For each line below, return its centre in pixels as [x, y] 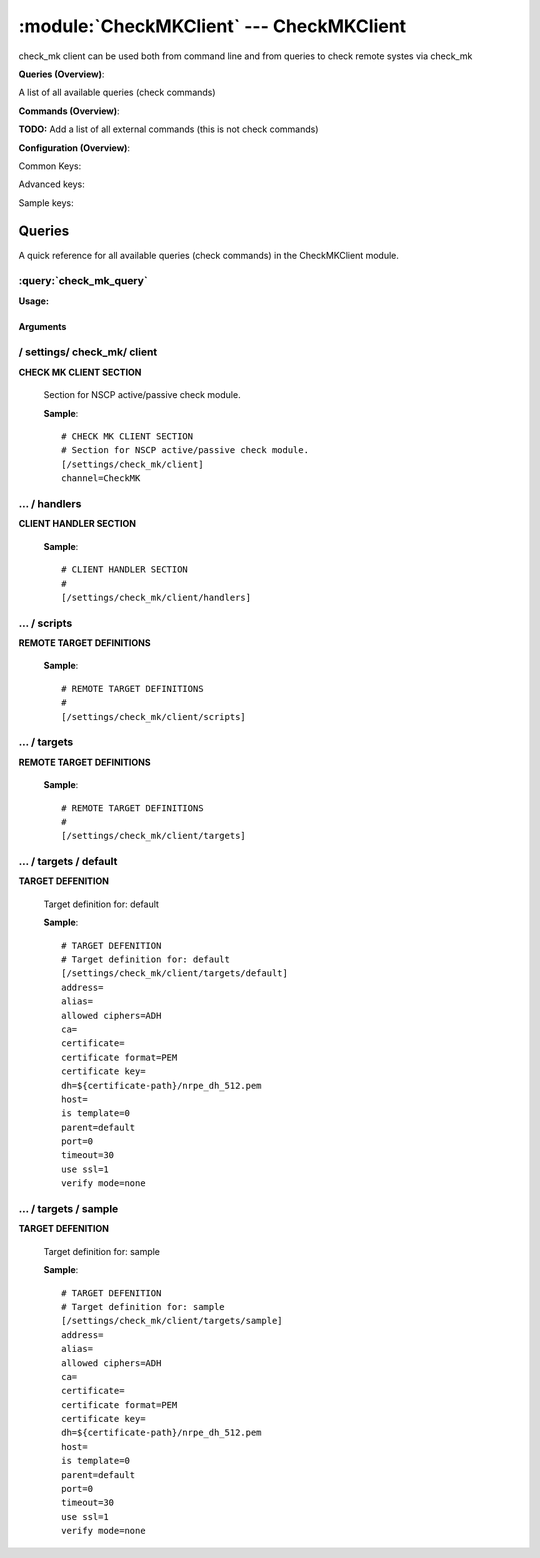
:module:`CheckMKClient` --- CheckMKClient [212, 26]
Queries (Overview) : [61, 74]
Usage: [34, 301]
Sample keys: [46, 202]
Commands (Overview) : [69, 111]
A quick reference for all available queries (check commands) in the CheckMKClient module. [209, 255]
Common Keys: [50, 166]
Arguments [42, 326]
